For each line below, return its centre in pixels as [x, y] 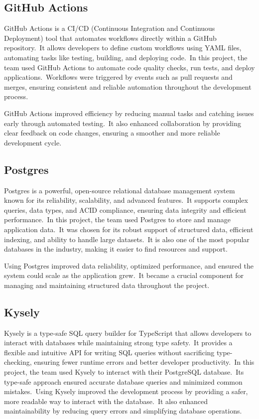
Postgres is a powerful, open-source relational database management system [120, 190]
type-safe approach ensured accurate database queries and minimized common [123, 381]
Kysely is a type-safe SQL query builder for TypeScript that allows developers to [128, 333]
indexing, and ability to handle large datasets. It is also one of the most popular [127, 239]
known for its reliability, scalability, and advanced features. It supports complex [126, 200]
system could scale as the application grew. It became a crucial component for [124, 275]
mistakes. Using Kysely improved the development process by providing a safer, [126, 391]
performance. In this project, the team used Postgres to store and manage [117, 219]
